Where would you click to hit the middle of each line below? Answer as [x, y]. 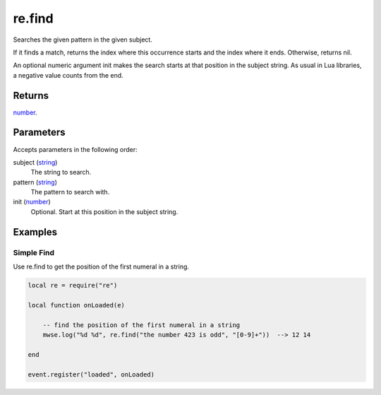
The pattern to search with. [70, 192]
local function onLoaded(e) [76, 305]
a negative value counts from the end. [68, 75]
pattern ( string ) [35, 182]
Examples [35, 232]
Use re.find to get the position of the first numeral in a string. [101, 267]
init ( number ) [32, 202]
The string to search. [61, 172]
